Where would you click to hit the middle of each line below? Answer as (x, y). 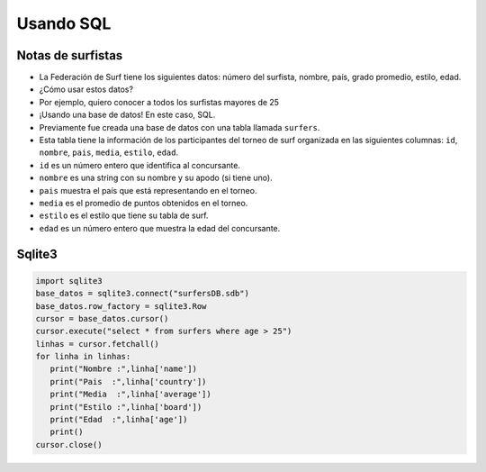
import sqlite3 (69, 281)
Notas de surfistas (70, 55)
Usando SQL (64, 23)
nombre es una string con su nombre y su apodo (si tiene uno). (156, 178)
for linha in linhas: (83, 357)
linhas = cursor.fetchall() (97, 344)
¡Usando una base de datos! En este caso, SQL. (127, 115)
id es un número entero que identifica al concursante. (139, 165)
